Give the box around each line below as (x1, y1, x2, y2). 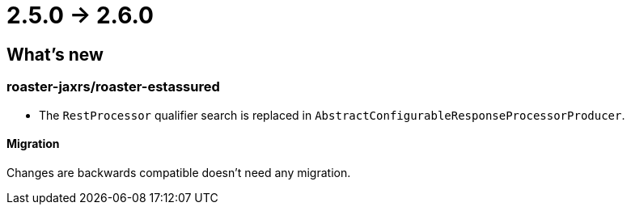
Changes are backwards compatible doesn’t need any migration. (6, 165, 351, 179)
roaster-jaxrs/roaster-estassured (6, 78, 220, 95)
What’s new (6, 44, 104, 65)
